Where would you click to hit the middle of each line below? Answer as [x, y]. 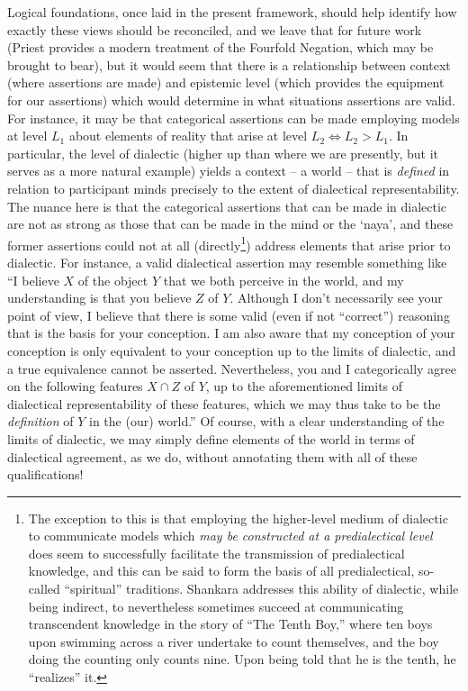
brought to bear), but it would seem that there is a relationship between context [229, 64]
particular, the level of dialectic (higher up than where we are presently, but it [223, 153]
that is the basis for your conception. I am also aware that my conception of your [231, 333]
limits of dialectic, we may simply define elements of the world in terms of [211, 438]
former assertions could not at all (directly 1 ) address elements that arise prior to [229, 243]
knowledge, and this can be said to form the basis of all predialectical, [221, 571]
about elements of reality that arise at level [188, 136]
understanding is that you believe [99, 298]
